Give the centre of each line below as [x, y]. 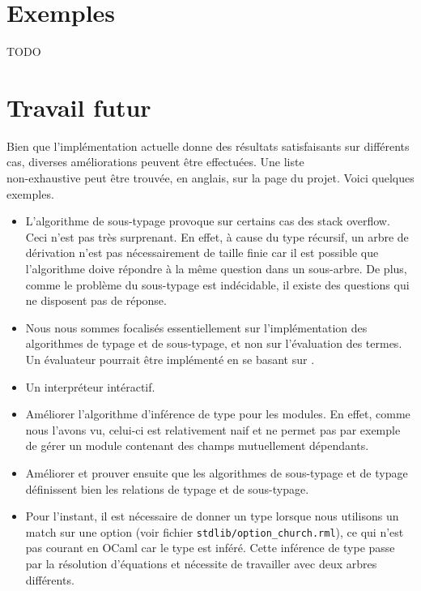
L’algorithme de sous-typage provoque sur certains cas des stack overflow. [208, 221]
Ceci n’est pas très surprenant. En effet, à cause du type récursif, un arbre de [217, 236]
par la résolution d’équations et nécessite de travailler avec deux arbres [201, 563]
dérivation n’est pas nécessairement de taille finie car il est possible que [202, 253]
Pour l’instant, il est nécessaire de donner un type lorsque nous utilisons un [212, 516]
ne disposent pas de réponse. [96, 300]
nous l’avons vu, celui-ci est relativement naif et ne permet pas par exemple [213, 429]
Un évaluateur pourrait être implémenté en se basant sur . [170, 359]
